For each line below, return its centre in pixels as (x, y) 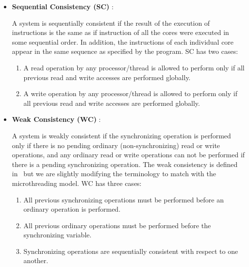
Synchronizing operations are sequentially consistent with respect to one (131, 251)
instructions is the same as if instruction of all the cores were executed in (120, 32)
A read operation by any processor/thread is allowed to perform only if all (134, 67)
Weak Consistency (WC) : (56, 119)
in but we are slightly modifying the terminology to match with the (114, 174)
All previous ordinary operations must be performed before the (117, 225)
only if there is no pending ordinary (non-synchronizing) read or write (116, 145)
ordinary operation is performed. (72, 209)
